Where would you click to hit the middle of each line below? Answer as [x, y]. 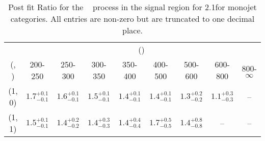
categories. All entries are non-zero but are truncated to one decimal [132, 19]
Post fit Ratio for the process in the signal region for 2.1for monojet [132, 7]
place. [132, 30]
